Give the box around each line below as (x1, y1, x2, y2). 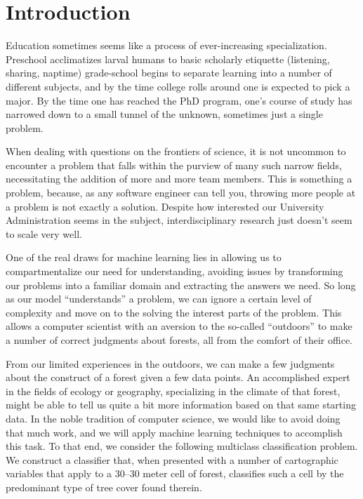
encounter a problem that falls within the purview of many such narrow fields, (6, 157, 342, 172)
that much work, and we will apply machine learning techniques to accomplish (6, 425, 343, 439)
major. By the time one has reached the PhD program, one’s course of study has (6, 93, 352, 107)
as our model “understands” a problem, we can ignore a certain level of (6, 291, 312, 306)
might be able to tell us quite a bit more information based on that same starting (6, 397, 356, 412)
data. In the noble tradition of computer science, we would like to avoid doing (6, 411, 341, 425)
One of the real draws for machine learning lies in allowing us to (6, 250, 282, 265)
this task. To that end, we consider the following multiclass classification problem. (6, 439, 358, 453)
